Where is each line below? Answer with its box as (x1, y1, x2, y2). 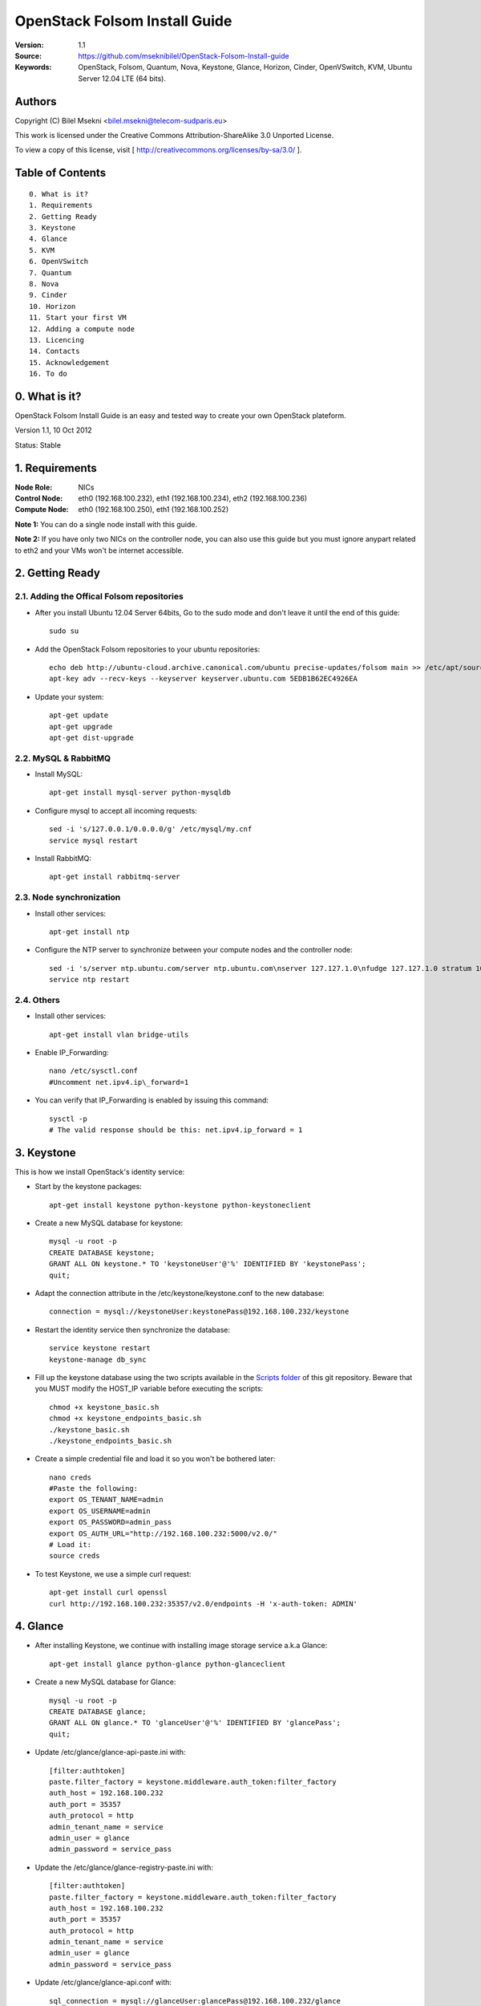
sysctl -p (49, 1114, 87, 1123)
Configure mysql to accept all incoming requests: (34, 806, 198, 815)
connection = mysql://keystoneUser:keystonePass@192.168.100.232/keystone (49, 1307, 350, 1316)
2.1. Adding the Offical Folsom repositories (14, 591, 184, 602)
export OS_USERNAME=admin (49, 1506, 152, 1516)
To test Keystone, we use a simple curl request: (34, 1569, 192, 1578)
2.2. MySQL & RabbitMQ (14, 753, 111, 764)
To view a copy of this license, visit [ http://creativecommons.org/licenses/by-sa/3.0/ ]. (14, 145, 302, 155)
